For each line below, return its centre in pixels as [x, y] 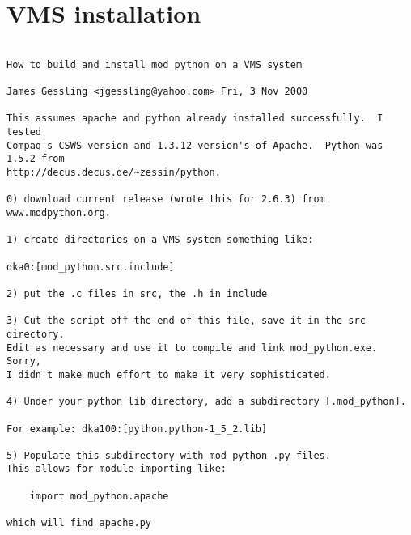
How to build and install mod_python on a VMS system [155, 64]
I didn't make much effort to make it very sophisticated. [169, 374]
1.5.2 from [36, 159]
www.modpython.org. [59, 213]
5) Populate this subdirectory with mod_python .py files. [169, 455]
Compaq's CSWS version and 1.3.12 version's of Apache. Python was [195, 145]
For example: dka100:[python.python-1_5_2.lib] [137, 429]
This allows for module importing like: [117, 469]
